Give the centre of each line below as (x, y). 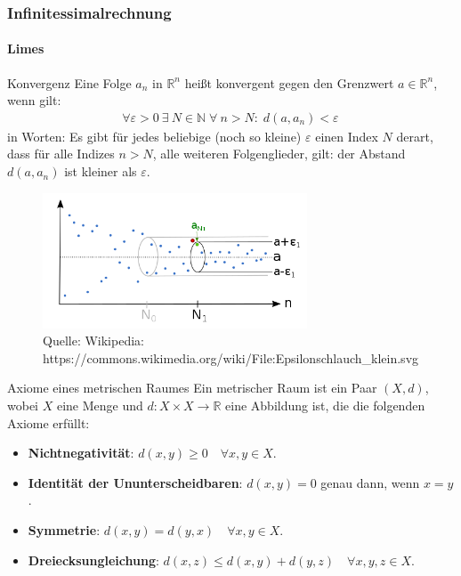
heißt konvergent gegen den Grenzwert (289, 82)
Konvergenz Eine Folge (69, 82)
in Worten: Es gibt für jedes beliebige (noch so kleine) (154, 136)
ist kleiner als (101, 171)
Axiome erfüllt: (49, 422)
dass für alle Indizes (61, 154)
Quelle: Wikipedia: (93, 341)
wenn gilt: (34, 100)
